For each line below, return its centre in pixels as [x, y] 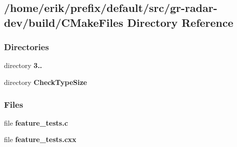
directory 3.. [23, 65]
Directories [27, 47]
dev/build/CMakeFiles [64, 22]
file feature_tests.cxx [40, 139]
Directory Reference [180, 22]
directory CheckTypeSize [46, 82]
